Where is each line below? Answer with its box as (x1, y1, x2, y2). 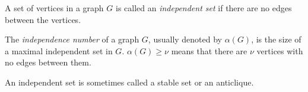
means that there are (171, 44, 247, 57)
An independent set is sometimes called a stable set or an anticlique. (5, 75, 254, 88)
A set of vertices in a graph (5, 2, 104, 14)
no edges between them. (5, 56, 91, 68)
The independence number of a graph (5, 33, 139, 45)
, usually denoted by (148, 33, 223, 45)
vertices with (256, 44, 303, 57)
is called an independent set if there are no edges (116, 2, 292, 14)
